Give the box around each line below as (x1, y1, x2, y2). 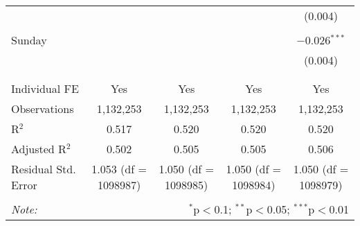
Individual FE (11, 80, 79, 96)
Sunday (11, 32, 47, 48)
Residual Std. (11, 161, 76, 177)
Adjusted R (11, 141, 66, 157)
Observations (11, 101, 74, 116)
